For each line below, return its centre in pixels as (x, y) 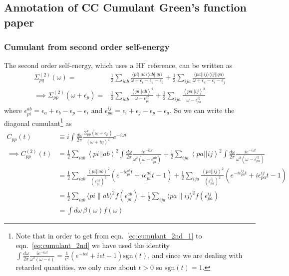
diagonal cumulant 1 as (38, 122)
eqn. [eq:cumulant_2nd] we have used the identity (93, 245)
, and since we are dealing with (195, 255)
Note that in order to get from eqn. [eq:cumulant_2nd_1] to (109, 235)
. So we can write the (202, 110)
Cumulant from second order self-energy (87, 47)
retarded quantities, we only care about (76, 267)
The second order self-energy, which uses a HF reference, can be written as (118, 65)
